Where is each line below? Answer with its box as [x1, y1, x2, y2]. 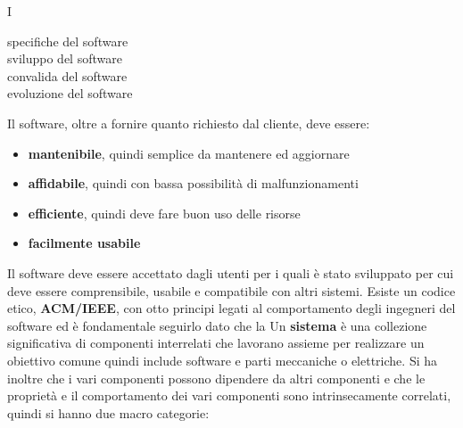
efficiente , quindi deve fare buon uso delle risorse [28, 203, 301, 222]
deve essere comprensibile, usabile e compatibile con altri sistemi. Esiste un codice [7, 281, 456, 300]
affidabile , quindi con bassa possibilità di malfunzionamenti [28, 174, 359, 193]
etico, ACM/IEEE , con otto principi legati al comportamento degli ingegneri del [7, 299, 456, 317]
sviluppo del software [7, 49, 122, 68]
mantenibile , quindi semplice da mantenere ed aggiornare [28, 144, 350, 162]
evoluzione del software [7, 84, 133, 103]
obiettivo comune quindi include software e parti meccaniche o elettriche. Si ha [7, 350, 438, 369]
